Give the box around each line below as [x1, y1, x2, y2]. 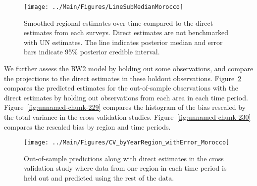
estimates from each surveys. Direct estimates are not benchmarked [24, 27, 228, 38]
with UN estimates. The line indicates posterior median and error [24, 37, 223, 47]
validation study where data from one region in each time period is [24, 163, 227, 173]
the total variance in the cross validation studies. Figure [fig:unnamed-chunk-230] [4, 112, 251, 122]
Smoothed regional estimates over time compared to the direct [24, 17, 213, 28]
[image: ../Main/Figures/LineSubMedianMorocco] [24, 3, 184, 10]
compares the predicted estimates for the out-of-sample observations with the [4, 83, 239, 93]
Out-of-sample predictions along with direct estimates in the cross [24, 153, 224, 163]
